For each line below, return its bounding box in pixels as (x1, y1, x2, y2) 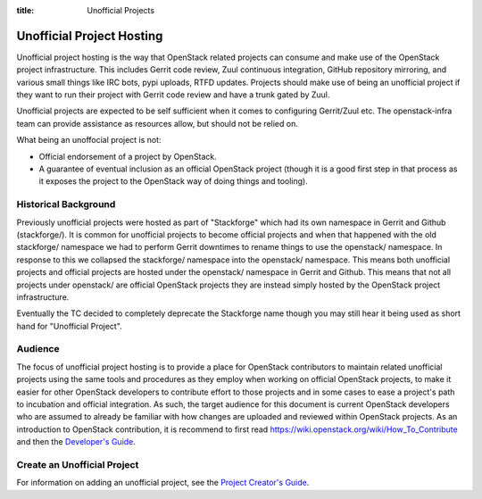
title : (16, 5, 35, 15)
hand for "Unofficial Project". (16, 320, 122, 331)
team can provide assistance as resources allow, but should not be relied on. (16, 118, 298, 129)
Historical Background (16, 198, 116, 211)
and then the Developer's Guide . (16, 437, 136, 447)
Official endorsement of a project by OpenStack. (38, 151, 218, 162)
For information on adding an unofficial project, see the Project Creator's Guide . (16, 478, 310, 488)
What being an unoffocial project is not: (16, 135, 162, 146)
